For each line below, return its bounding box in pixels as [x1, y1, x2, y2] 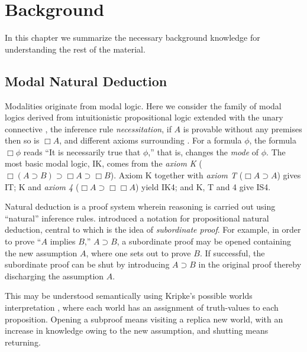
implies [50, 235, 76, 247]
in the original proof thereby [198, 258, 302, 270]
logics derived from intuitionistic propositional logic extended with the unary [5, 111, 283, 123]
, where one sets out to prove [86, 246, 191, 259]
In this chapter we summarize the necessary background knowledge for [5, 31, 260, 44]
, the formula [249, 134, 296, 146]
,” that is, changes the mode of [148, 145, 259, 158]
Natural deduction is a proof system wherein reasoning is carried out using [5, 200, 276, 213]
